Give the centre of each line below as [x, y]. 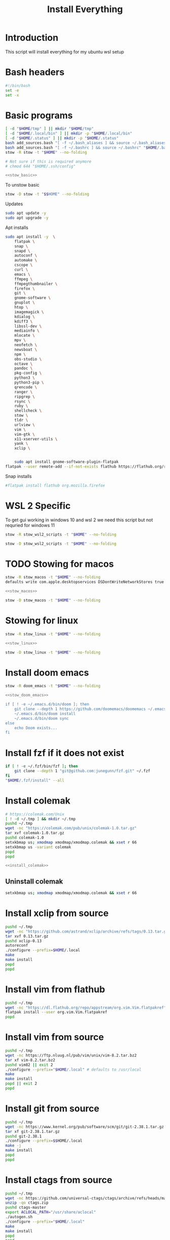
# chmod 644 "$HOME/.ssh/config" [40, 166]
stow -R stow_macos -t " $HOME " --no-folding [53, 578]
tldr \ [21, 420]
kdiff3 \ [24, 321]
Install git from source [52, 1109]
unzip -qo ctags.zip [27, 1203]
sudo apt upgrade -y [27, 218]
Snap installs [18, 476]
